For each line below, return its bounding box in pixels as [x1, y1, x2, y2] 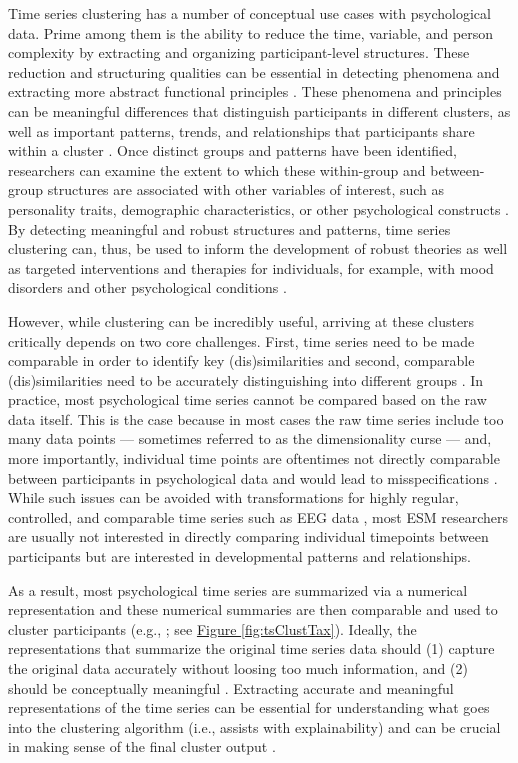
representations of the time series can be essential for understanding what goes [8, 697, 490, 718]
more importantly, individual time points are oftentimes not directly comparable [8, 448, 500, 469]
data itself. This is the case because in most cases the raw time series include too [8, 408, 504, 429]
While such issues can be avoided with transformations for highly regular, [8, 487, 459, 508]
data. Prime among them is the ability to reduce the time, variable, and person [8, 22, 494, 43]
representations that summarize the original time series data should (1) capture [8, 638, 495, 659]
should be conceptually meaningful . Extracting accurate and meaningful [8, 677, 454, 698]
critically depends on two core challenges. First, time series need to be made [8, 330, 475, 351]
